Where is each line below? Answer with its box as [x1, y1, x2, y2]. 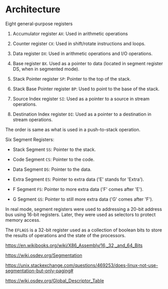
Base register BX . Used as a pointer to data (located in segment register [12, 60, 163, 66]
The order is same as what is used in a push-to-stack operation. [5, 126, 141, 132]
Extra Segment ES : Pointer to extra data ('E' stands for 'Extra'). [12, 176, 144, 182]
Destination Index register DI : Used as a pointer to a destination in [12, 111, 152, 117]
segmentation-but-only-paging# [5, 267, 74, 274]
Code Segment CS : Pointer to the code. [12, 156, 95, 162]
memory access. [5, 217, 41, 223]
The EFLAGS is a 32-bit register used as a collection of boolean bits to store [5, 227, 162, 233]
